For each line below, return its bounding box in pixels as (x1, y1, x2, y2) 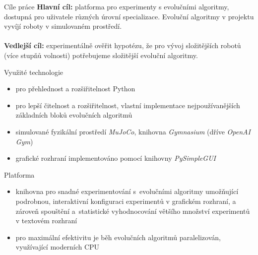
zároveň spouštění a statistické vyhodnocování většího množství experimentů (15, 205, 250, 216)
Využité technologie (4, 66, 63, 77)
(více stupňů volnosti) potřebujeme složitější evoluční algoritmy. (4, 50, 198, 60)
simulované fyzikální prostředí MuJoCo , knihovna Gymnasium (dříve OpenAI (15, 126, 251, 136)
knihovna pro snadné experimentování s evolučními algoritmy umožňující (15, 186, 239, 196)
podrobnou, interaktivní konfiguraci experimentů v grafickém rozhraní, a (15, 195, 236, 206)
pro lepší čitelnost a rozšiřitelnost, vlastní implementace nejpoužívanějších (15, 100, 240, 110)
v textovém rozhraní (15, 215, 77, 226)
